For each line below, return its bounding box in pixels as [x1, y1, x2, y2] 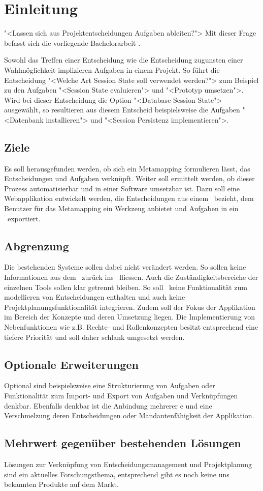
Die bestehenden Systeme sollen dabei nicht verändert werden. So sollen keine [4, 262, 246, 272]
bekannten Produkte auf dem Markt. [4, 479, 119, 489]
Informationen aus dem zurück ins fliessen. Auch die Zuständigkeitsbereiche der [4, 272, 258, 282]
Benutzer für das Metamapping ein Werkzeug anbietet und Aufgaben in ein [4, 203, 239, 214]
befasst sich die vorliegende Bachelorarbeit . [4, 37, 141, 48]
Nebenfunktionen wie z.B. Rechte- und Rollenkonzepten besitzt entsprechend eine [4, 322, 258, 332]
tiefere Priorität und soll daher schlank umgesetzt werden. [4, 331, 185, 342]
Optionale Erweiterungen [4, 356, 139, 372]
